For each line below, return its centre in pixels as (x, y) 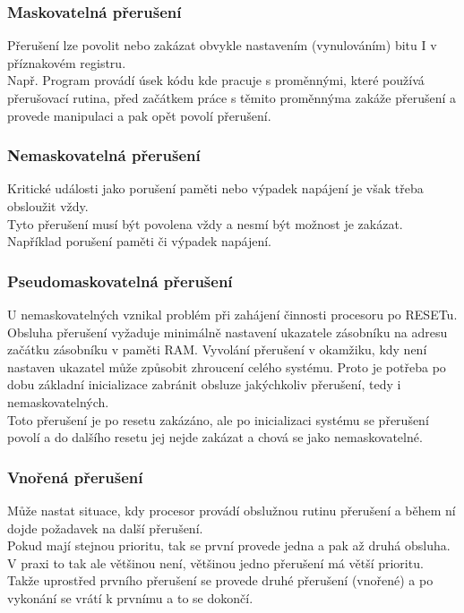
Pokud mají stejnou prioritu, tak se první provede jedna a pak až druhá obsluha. (229, 545)
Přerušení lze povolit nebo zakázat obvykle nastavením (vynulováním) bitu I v (222, 45)
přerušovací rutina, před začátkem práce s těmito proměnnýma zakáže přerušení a (232, 98)
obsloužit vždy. (48, 206)
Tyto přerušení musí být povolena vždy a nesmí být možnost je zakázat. (205, 223)
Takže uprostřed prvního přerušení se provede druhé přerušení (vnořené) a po (220, 580)
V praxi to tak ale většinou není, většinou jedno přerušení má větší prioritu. (215, 562)
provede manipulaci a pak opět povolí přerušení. (139, 115)
